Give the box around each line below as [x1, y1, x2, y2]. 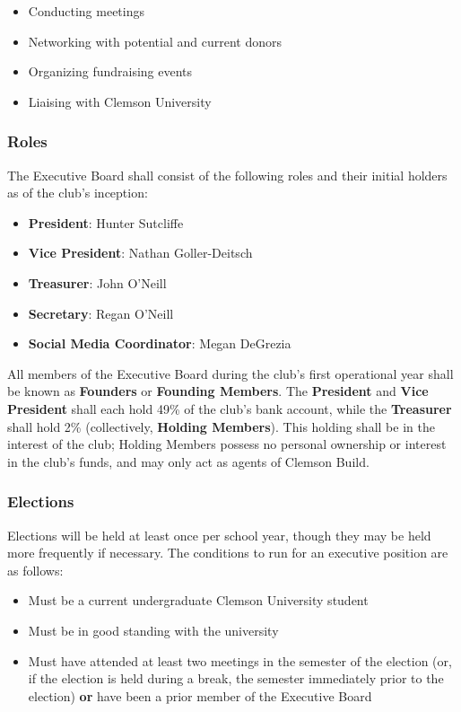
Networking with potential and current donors [28, 31, 283, 50]
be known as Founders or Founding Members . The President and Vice [7, 382, 429, 400]
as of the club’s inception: [7, 183, 148, 202]
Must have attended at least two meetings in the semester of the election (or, [28, 651, 452, 670]
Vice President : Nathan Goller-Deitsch [28, 243, 253, 262]
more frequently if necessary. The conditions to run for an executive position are [7, 543, 448, 562]
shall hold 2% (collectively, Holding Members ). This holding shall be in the [7, 417, 435, 435]
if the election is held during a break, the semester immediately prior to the [28, 669, 444, 688]
